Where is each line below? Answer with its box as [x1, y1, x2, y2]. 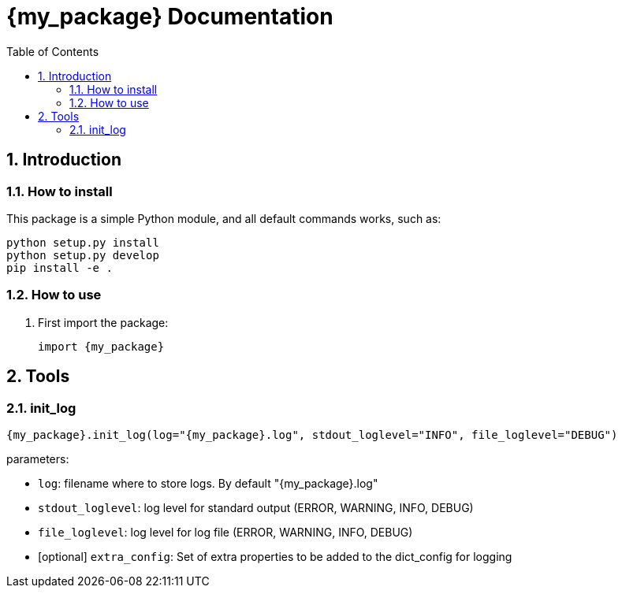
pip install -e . [6, 261, 113, 274]
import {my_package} [38, 340, 165, 353]
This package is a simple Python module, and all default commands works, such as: [6, 211, 441, 225]
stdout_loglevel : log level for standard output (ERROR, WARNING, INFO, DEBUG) [38, 500, 474, 514]
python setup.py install [6, 236, 159, 249]
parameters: [6, 451, 69, 466]
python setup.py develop [6, 248, 159, 262]
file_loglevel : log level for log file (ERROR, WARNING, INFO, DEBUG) [38, 525, 413, 539]
